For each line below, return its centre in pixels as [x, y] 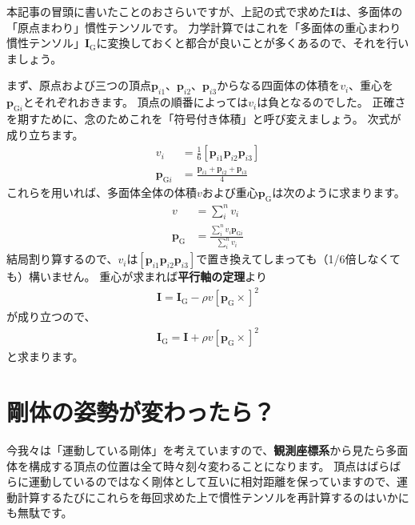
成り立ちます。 [45, 134]
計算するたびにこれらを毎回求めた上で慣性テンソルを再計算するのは [196, 497]
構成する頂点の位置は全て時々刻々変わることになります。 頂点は [198, 465]
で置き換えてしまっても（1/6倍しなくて [299, 259]
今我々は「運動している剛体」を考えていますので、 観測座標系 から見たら [196, 450]
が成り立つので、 [51, 317]
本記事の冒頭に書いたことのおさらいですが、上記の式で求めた [169, 11]
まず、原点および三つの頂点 [79, 85]
